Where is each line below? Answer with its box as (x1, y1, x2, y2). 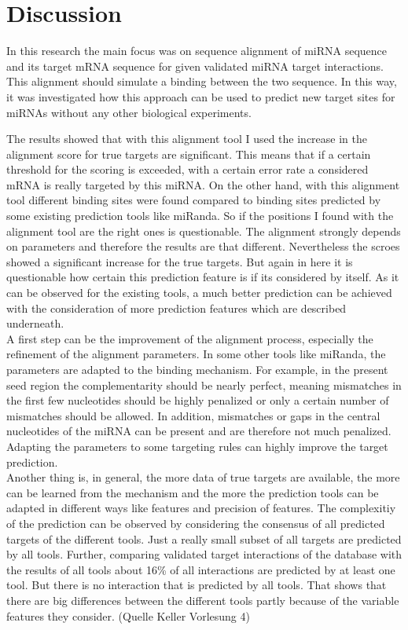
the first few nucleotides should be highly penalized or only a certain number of (6, 392, 389, 408)
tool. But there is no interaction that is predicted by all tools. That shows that (6, 577, 387, 593)
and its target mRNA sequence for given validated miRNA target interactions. (6, 57, 384, 74)
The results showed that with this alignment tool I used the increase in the (6, 130, 368, 147)
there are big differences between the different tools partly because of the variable (6, 592, 399, 608)
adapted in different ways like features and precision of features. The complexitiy (6, 500, 396, 516)
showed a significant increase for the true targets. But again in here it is (6, 253, 353, 269)
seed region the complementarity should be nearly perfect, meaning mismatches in (6, 376, 402, 393)
